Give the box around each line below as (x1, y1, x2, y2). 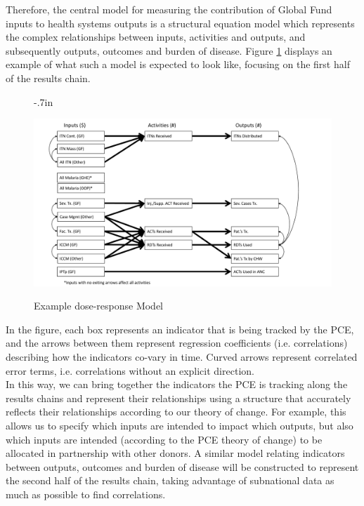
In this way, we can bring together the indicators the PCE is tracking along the (6, 377, 348, 392)
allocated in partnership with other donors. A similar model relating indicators (6, 446, 345, 460)
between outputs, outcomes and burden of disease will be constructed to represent (6, 459, 359, 474)
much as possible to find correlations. (6, 486, 166, 501)
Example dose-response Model (34, 298, 164, 313)
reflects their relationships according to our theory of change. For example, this (6, 404, 346, 419)
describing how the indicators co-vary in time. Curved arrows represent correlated (6, 349, 358, 364)
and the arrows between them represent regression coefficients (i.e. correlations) (6, 335, 348, 350)
